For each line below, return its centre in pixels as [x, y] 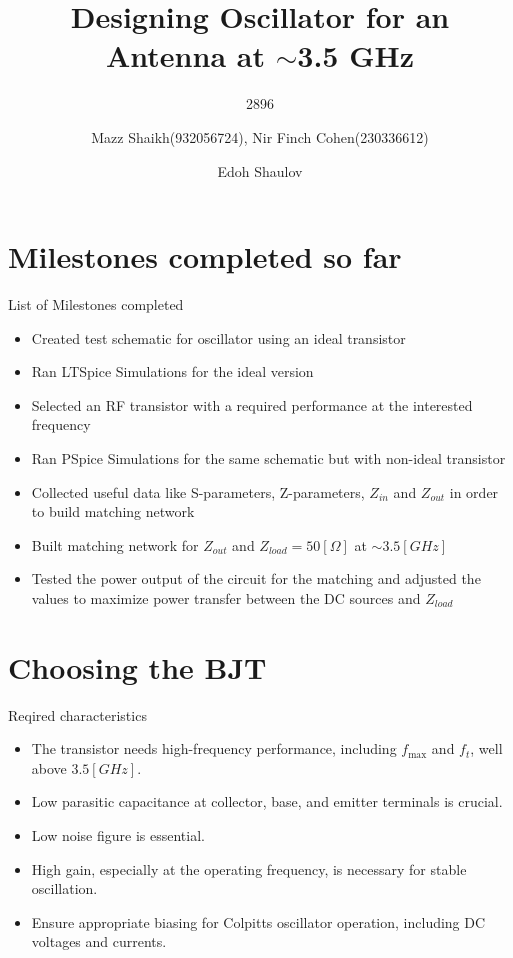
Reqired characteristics [77, 714]
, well [486, 748]
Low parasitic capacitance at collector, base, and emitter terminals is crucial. [267, 801]
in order [474, 491]
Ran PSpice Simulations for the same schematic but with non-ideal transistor [268, 458]
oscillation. [64, 888]
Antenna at [185, 55]
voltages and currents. [99, 941]
